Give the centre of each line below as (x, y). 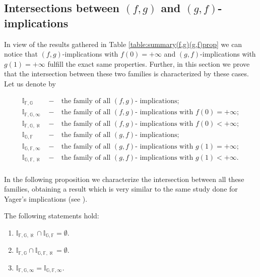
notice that (21, 54)
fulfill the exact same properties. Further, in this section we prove (149, 63)
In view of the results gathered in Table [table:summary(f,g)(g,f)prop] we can (123, 44)
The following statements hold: (52, 216)
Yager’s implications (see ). (46, 198)
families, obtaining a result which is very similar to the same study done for (121, 189)
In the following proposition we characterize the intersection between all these (124, 179)
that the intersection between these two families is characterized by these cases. (126, 74)
